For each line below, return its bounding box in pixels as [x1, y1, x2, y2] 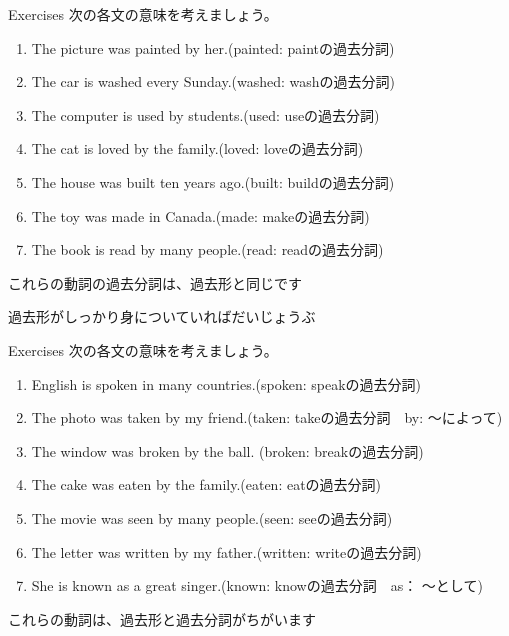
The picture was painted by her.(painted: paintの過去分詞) [31, 37, 395, 58]
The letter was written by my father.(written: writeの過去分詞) [31, 541, 422, 562]
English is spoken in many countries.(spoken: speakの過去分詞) [31, 373, 422, 394]
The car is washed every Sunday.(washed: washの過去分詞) [31, 71, 395, 92]
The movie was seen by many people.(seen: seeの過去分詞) [31, 507, 393, 528]
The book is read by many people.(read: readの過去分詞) [31, 239, 384, 260]
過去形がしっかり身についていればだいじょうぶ [8, 306, 316, 327]
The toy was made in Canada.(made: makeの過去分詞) [31, 205, 370, 226]
